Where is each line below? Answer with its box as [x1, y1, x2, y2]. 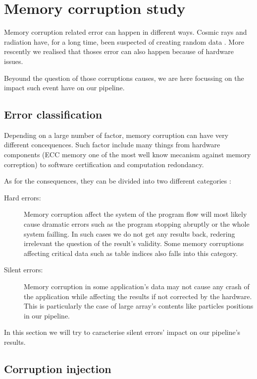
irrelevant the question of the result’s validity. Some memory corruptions [24, 238, 244, 249]
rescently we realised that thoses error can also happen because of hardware [4, 46, 234, 57]
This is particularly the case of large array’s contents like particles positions [24, 301, 254, 311]
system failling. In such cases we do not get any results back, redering [24, 228, 235, 239]
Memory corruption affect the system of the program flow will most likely [24, 209, 247, 219]
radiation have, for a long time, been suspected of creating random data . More [4, 36, 244, 47]
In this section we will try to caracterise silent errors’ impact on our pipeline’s [4, 327, 241, 337]
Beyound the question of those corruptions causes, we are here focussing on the [4, 72, 244, 83]
